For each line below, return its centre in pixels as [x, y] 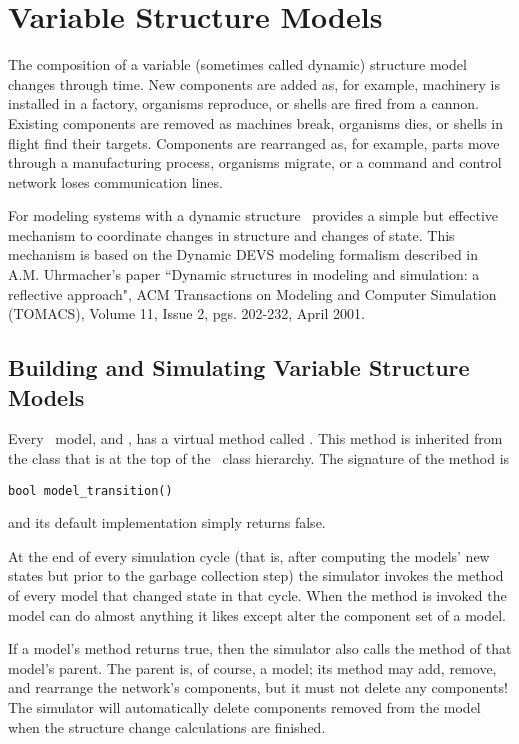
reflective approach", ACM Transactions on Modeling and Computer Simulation [252, 293]
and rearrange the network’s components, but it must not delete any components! [258, 687]
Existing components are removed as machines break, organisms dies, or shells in [255, 122]
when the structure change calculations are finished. [167, 726]
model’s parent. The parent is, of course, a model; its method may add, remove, [252, 667]
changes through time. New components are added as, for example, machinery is [254, 83]
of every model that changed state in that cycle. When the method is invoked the [257, 595]
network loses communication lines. [115, 181]
